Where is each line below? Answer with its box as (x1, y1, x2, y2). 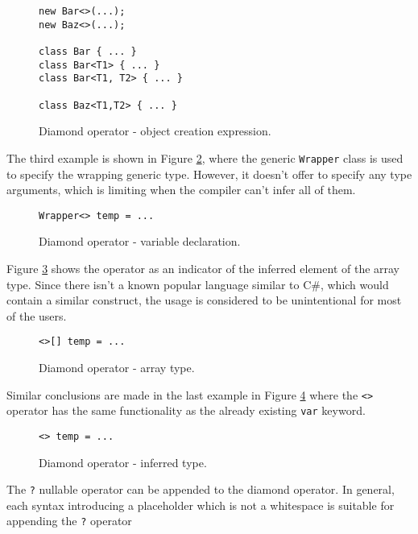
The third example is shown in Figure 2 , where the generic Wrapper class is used (6, 149, 404, 166)
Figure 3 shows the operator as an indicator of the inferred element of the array (6, 259, 400, 276)
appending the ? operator (6, 512, 132, 529)
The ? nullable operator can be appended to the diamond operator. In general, (6, 481, 395, 498)
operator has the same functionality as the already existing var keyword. (6, 402, 366, 419)
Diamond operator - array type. (39, 358, 195, 375)
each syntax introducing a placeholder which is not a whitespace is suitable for (6, 496, 395, 513)
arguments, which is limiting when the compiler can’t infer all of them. (6, 181, 356, 198)
